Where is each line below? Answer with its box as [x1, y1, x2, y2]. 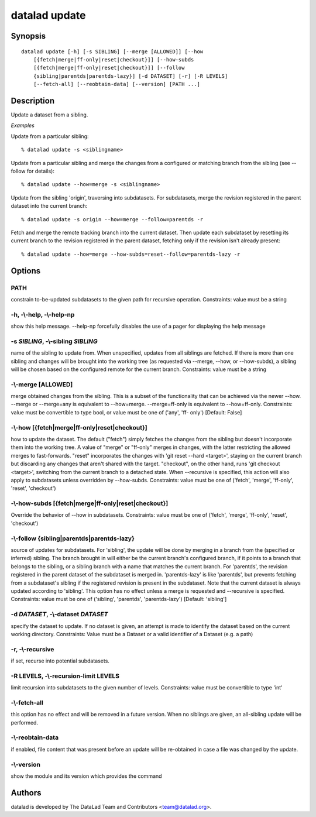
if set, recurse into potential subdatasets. [11, 657, 109, 664]
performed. [11, 719, 38, 726]
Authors [11, 788, 42, 798]
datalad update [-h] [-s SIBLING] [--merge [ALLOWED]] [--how [21, 48, 204, 55]
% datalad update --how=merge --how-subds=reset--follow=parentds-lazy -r [21, 250, 241, 258]
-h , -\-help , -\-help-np [11, 310, 75, 318]
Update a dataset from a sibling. [11, 111, 88, 118]
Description [11, 95, 55, 105]
